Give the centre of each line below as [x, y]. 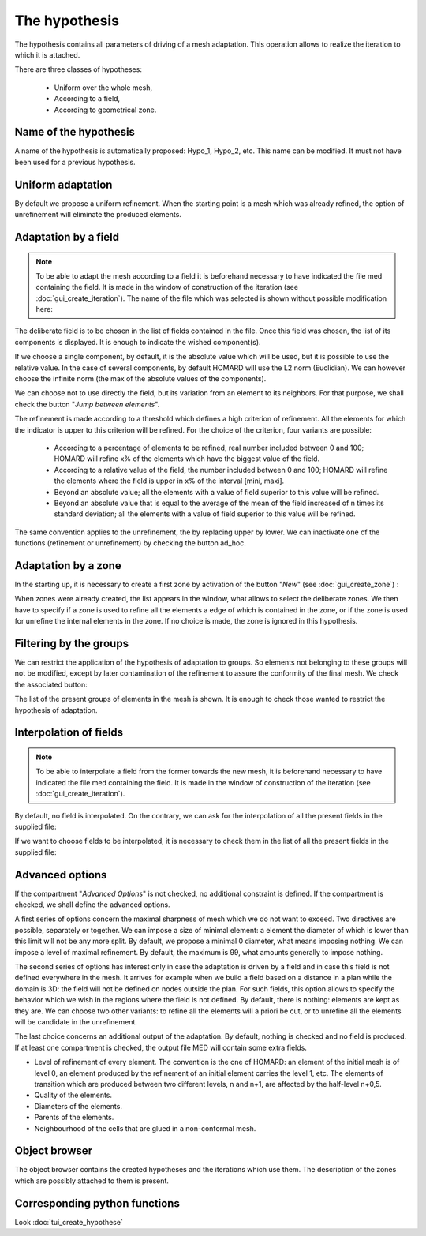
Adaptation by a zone [68, 566]
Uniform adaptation [64, 184]
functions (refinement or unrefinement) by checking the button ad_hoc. [130, 543]
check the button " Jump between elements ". [87, 404]
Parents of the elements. [74, 1118]
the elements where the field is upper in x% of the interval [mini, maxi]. [169, 481]
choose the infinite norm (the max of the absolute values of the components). [140, 379]
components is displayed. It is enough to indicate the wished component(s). [138, 342]
